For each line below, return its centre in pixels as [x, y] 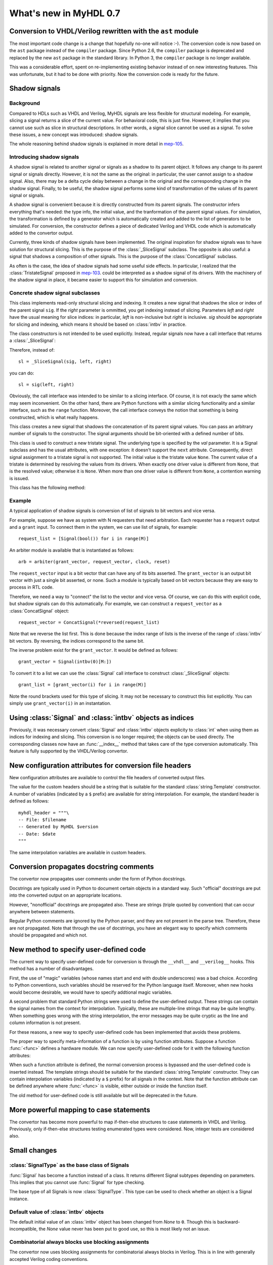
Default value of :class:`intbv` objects [57, 1212]
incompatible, [24, 1229]
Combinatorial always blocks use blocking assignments [79, 1242]
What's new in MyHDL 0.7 [65, 13]
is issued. [19, 478]
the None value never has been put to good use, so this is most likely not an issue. [124, 1229]
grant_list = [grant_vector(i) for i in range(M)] [82, 685]
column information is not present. [45, 1023]
